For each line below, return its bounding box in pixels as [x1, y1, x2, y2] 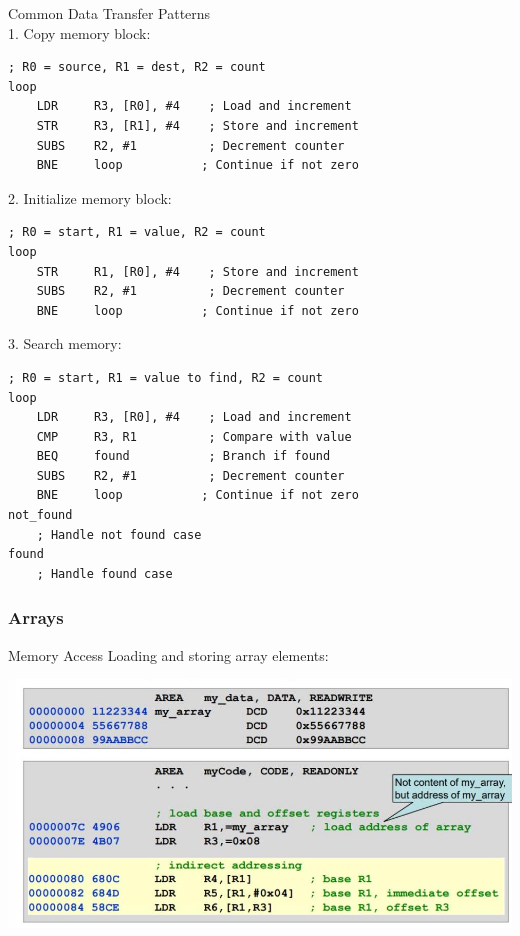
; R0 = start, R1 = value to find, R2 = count [8, 370, 323, 385]
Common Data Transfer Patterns [8, 3, 211, 23]
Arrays [8, 605, 64, 630]
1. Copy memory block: [8, 22, 151, 43]
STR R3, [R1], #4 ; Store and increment [36, 118, 359, 133]
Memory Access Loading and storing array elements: [8, 644, 329, 665]
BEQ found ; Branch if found [36, 449, 331, 464]
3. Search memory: [8, 333, 122, 354]
